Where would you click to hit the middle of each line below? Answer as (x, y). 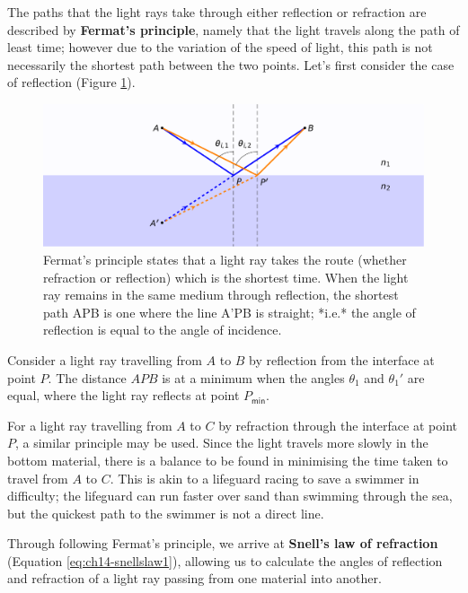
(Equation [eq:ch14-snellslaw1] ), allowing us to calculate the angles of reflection (225, 560)
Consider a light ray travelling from (105, 359)
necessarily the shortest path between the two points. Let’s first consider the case (231, 64)
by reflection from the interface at (342, 359)
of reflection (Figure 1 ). (71, 82)
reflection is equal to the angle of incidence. (163, 330)
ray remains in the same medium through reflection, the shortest (221, 295)
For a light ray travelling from (90, 425)
